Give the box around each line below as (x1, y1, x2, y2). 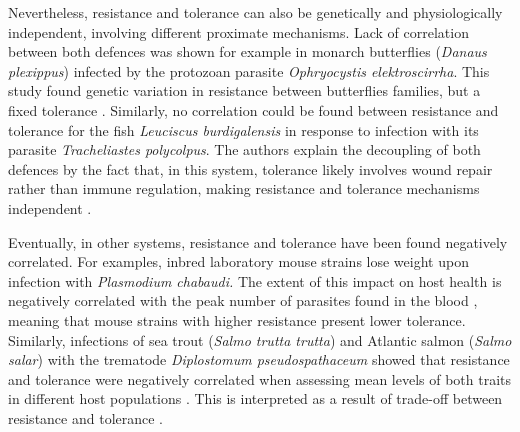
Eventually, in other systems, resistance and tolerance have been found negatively (8, 231, 508, 252)
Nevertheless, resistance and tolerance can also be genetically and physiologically (8, 2, 503, 22)
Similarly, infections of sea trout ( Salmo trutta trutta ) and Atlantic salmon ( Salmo (8, 329, 512, 350)
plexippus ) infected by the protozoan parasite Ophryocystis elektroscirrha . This (8, 60, 490, 81)
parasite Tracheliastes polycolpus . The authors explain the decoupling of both (8, 139, 481, 160)
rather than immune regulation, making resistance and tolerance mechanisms (8, 178, 480, 199)
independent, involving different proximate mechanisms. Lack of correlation (8, 21, 469, 42)
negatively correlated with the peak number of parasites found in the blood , (8, 290, 478, 311)
